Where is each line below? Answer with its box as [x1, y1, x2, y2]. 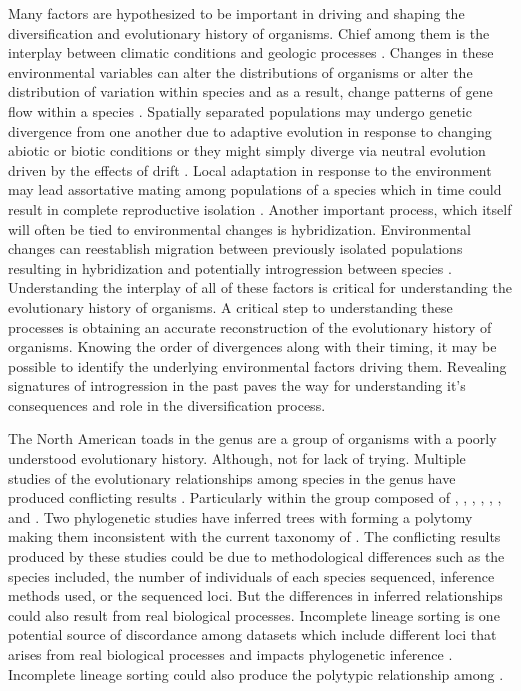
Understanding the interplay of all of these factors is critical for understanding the [8, 277, 512, 298]
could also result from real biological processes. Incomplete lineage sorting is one [8, 604, 500, 625]
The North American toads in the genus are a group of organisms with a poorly [8, 428, 497, 449]
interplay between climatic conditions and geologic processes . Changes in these [8, 42, 494, 63]
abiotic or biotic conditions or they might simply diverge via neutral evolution [8, 140, 486, 161]
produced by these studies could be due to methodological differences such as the [8, 546, 505, 567]
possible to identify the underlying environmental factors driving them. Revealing [8, 355, 507, 376]
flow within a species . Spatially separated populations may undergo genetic [8, 100, 472, 121]
